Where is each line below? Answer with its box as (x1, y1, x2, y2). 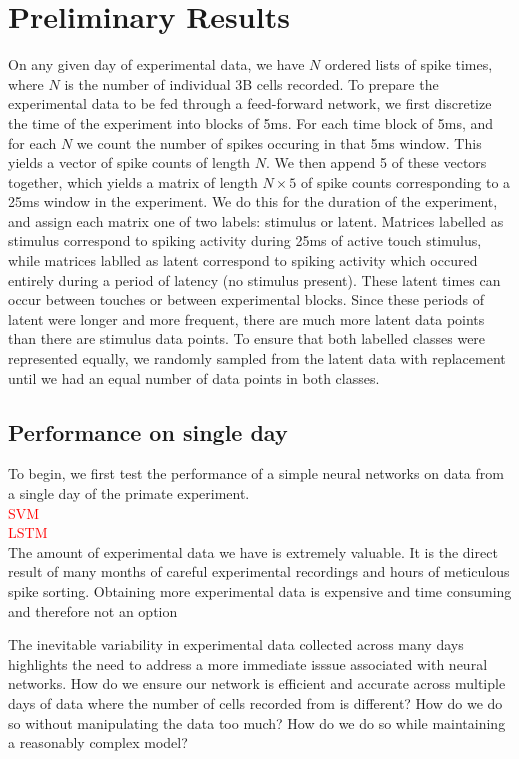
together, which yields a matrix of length (8, 171, 258, 192)
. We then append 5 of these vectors (266, 152, 487, 173)
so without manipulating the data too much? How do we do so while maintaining (8, 712, 506, 733)
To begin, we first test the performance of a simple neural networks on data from (8, 463, 504, 484)
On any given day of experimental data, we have (8, 54, 305, 75)
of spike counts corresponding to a (300, 171, 511, 192)
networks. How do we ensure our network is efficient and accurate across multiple (8, 673, 506, 694)
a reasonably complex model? (8, 732, 188, 753)
